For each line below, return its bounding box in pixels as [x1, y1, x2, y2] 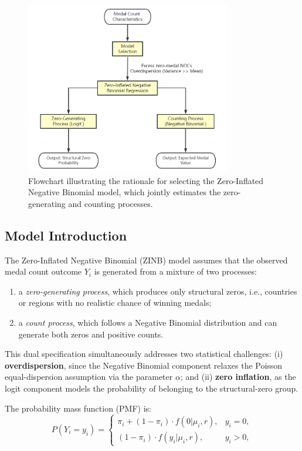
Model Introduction [5, 226, 127, 244]
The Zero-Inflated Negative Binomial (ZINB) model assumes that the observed [5, 253, 288, 266]
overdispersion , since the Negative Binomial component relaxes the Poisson [5, 359, 283, 371]
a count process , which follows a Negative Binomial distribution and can [18, 316, 277, 329]
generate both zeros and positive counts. [18, 328, 164, 340]
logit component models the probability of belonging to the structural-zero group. [5, 382, 298, 394]
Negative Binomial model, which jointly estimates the [28, 186, 221, 198]
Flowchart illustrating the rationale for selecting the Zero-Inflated [28, 174, 264, 186]
